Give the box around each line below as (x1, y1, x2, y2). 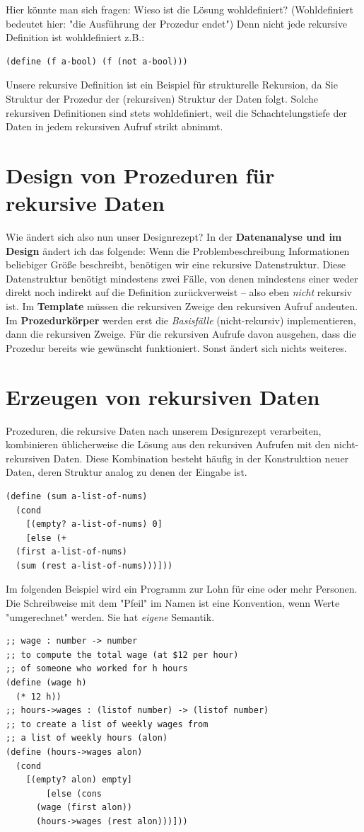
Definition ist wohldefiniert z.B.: (6, 30, 145, 45)
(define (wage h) (6, 678, 87, 688)
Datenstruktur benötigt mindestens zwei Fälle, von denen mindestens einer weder (6, 270, 358, 285)
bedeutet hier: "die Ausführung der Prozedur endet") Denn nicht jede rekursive (6, 16, 348, 30)
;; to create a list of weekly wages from (6, 719, 209, 729)
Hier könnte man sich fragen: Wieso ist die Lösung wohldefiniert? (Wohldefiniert (6, 2, 353, 16)
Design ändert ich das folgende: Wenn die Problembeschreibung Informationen (6, 243, 350, 258)
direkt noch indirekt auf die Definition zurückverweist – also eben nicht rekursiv (6, 285, 353, 300)
